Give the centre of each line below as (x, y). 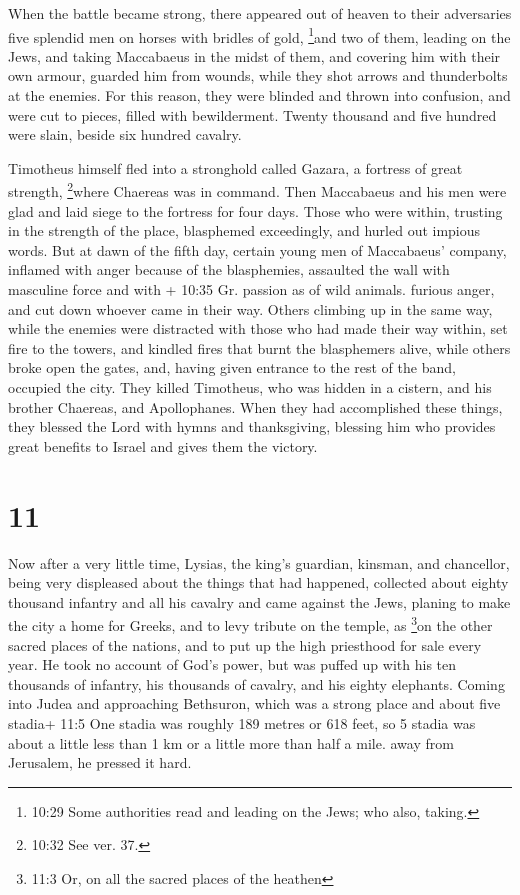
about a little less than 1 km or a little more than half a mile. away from (231, 742)
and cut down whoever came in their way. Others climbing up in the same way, (250, 308)
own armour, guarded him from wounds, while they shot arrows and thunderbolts (258, 75)
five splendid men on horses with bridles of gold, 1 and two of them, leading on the (259, 35)
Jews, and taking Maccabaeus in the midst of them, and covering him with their (254, 55)
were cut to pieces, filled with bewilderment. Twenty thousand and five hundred (252, 114)
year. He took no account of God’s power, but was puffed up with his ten (232, 664)
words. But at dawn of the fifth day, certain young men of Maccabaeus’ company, (257, 249)
